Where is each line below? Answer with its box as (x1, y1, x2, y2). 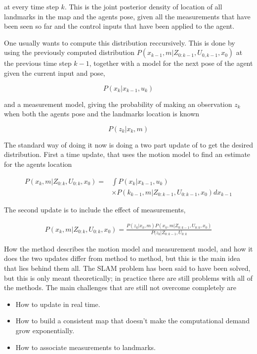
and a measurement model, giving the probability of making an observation (4, 99, 232, 109)
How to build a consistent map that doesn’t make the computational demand (15, 315, 250, 326)
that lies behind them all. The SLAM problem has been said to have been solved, (4, 263, 251, 273)
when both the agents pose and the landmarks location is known (4, 108, 200, 119)
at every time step (4, 1, 59, 11)
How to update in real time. (15, 299, 100, 309)
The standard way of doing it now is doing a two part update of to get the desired (4, 139, 253, 150)
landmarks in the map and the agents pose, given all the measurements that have (4, 11, 251, 21)
